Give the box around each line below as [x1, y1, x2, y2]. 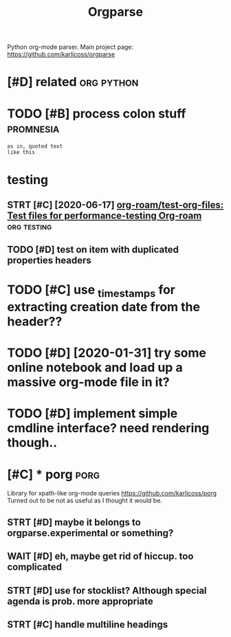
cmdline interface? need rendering [7, 421, 210, 436]
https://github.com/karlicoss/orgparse [7, 50, 115, 58]
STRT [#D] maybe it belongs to [7, 516, 141, 528]
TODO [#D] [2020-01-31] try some [7, 345, 207, 361]
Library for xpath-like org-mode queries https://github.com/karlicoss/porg [7, 489, 217, 498]
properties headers [7, 255, 91, 267]
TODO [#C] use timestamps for [7, 282, 175, 300]
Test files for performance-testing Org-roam [7, 210, 202, 221]
